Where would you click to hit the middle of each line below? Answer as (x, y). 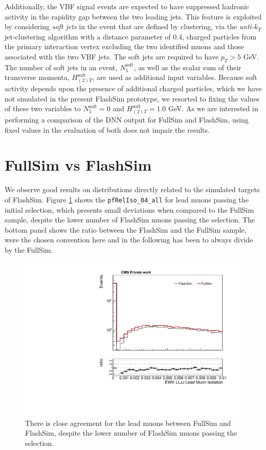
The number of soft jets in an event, (61, 67)
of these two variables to (43, 108)
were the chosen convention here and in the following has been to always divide (129, 240)
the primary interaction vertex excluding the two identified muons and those (124, 46)
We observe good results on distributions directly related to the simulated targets (132, 189)
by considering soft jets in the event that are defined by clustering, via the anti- (129, 26)
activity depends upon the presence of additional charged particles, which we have (133, 88)
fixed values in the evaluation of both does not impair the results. (107, 129)
